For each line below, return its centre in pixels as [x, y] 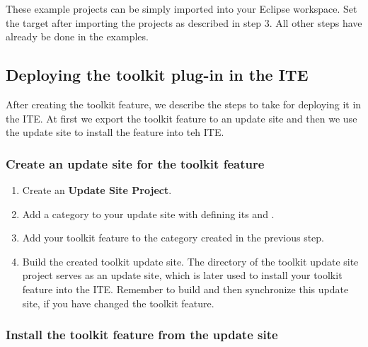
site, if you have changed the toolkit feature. [118, 303]
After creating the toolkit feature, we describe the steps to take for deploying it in [184, 104]
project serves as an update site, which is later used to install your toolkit [182, 275]
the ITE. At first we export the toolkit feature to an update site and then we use [182, 118]
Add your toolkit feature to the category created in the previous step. [173, 238]
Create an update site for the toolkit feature [135, 163]
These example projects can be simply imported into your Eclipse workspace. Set [182, 8]
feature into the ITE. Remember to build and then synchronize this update [185, 289]
